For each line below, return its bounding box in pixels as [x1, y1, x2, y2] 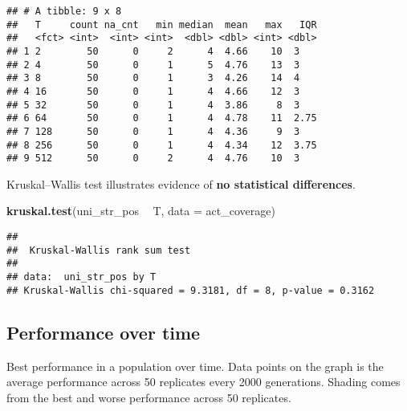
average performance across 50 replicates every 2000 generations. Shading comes [6, 373, 401, 390]
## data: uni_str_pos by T [6, 271, 157, 283]
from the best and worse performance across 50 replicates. [6, 389, 291, 405]
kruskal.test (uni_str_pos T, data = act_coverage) [6, 202, 275, 219]
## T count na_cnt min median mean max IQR [6, 18, 317, 31]
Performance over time [6, 319, 201, 344]
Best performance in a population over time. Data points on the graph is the [6, 357, 384, 374]
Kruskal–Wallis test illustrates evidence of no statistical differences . [6, 175, 356, 192]
